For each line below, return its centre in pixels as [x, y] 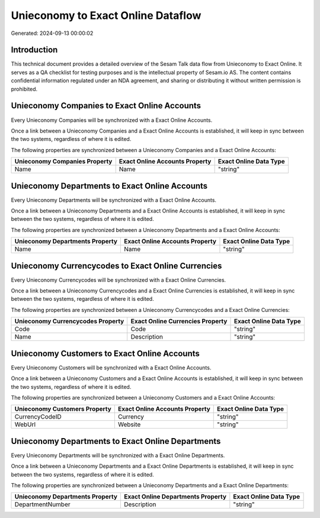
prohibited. [24, 89]
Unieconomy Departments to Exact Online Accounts [109, 186]
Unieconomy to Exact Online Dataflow [106, 15]
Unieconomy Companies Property [63, 162]
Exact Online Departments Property [175, 497]
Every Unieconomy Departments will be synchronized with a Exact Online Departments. [118, 455]
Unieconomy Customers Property [63, 409]
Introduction [34, 50]
